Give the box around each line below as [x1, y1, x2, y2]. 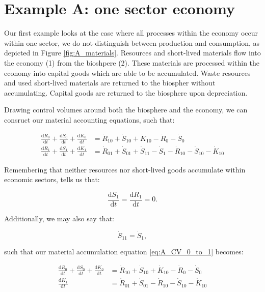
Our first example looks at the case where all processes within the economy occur [4, 27, 258, 38]
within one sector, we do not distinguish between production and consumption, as [4, 37, 259, 48]
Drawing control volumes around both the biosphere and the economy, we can [4, 104, 248, 115]
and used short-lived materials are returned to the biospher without [4, 77, 216, 88]
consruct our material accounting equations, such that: [4, 114, 175, 125]
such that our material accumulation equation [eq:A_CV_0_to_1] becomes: [4, 246, 244, 257]
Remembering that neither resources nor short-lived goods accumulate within [4, 164, 246, 174]
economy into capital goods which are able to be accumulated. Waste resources [4, 67, 251, 78]
